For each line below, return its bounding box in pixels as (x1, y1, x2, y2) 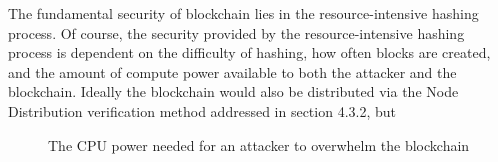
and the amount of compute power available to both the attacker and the (8, 61, 457, 82)
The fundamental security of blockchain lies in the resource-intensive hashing (8, 3, 479, 23)
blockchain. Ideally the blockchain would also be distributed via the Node (8, 81, 459, 102)
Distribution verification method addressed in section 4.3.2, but (8, 100, 396, 121)
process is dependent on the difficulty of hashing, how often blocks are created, (8, 42, 491, 63)
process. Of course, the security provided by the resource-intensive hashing (8, 22, 465, 43)
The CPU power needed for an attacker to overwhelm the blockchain (48, 134, 470, 155)
